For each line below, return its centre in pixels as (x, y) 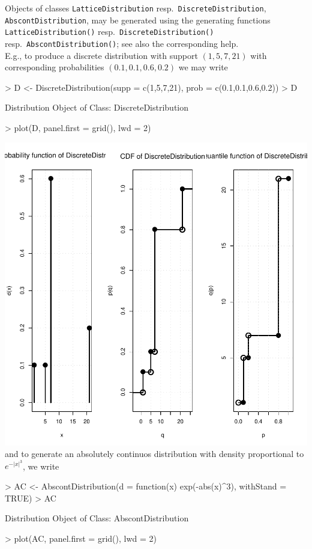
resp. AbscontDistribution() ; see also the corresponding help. (122, 43)
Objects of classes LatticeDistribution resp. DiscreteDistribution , (136, 8)
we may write (203, 67)
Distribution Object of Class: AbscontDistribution (97, 518)
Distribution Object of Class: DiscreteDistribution (97, 107)
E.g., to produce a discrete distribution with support (101, 55)
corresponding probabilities (55, 67)
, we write (41, 466)
